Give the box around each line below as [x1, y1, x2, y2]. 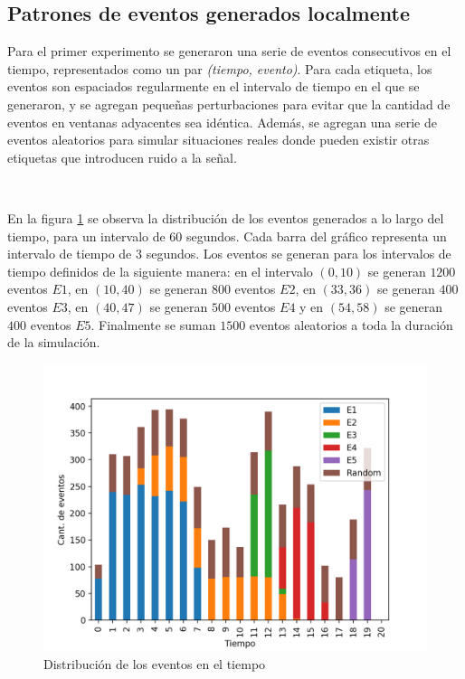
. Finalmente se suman [90, 315, 216, 334]
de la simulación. [7, 333, 100, 352]
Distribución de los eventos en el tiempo [43, 655, 266, 674]
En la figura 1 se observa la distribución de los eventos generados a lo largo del [7, 208, 444, 227]
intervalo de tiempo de [7, 244, 132, 263]
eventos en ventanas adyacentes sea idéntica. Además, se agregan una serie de [7, 112, 437, 131]
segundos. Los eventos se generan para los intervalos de [146, 244, 451, 263]
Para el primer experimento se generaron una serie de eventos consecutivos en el [7, 42, 451, 61]
